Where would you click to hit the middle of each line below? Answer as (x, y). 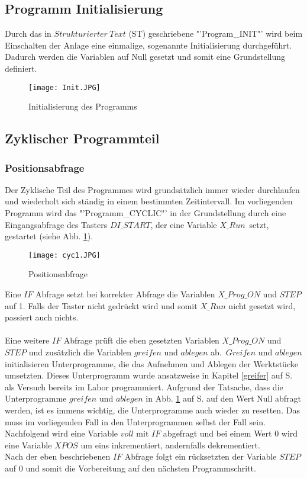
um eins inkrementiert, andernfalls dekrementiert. (170, 445)
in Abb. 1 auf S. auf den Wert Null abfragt (223, 398)
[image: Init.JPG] (64, 87)
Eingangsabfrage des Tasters (56, 224)
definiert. (21, 68)
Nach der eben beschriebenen (58, 456)
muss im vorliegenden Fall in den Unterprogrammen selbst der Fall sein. (135, 421)
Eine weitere (27, 340)
